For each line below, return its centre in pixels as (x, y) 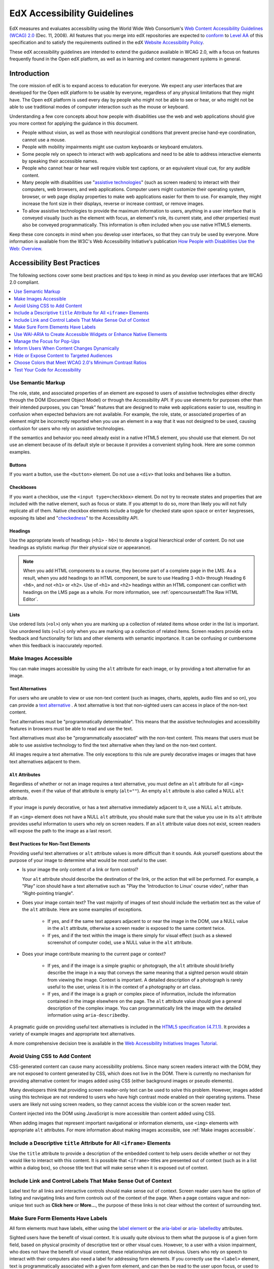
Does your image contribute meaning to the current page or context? (94, 954)
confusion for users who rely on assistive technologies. (67, 428)
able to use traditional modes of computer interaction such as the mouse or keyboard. (99, 107)
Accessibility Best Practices (55, 263)
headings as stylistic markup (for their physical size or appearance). (80, 547)
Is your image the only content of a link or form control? (80, 870)
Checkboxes (23, 487)
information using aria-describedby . (88, 1015)
